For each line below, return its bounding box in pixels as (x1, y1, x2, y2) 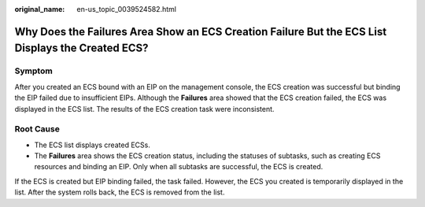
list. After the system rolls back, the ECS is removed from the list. (14, 187, 225, 197)
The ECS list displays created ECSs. (34, 140, 151, 150)
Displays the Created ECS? (14, 42, 149, 55)
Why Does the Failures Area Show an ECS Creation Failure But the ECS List (14, 24, 387, 39)
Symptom (14, 65, 53, 76)
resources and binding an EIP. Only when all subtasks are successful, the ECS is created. (34, 162, 323, 172)
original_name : (14, 5, 65, 13)
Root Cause (14, 124, 61, 135)
